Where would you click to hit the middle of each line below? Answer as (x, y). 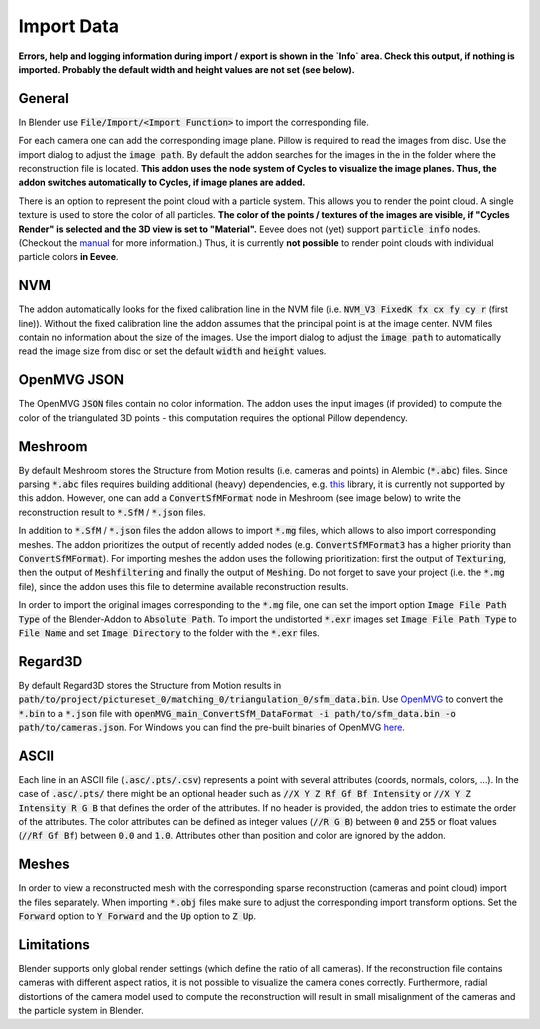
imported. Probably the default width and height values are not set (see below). (186, 69)
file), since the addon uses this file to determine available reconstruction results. (183, 586)
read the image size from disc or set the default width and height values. (172, 351)
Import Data (69, 26)
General (44, 98)
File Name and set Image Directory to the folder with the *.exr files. (169, 632)
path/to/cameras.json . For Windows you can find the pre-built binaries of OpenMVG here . (211, 727)
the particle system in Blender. (81, 1011)
